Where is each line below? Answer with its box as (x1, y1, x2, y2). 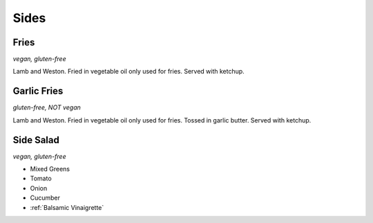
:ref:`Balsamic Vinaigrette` (30, 203, 104, 211)
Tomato (30, 174, 52, 182)
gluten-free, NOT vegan (12, 103, 81, 111)
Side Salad (12, 134, 60, 146)
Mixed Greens (30, 165, 70, 173)
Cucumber (30, 193, 61, 202)
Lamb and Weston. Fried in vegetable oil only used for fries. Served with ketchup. (12, 67, 245, 76)
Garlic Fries (12, 85, 64, 97)
